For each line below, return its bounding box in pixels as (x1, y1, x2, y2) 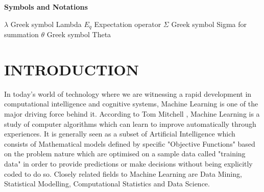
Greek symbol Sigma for (171, 18, 247, 29)
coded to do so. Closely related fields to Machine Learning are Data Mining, (4, 168, 242, 179)
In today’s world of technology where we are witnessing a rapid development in (4, 88, 252, 99)
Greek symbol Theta (46, 29, 111, 40)
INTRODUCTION (4, 59, 139, 79)
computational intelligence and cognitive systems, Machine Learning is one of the (4, 98, 258, 109)
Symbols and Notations (4, 2, 88, 12)
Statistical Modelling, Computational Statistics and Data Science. (4, 178, 210, 189)
